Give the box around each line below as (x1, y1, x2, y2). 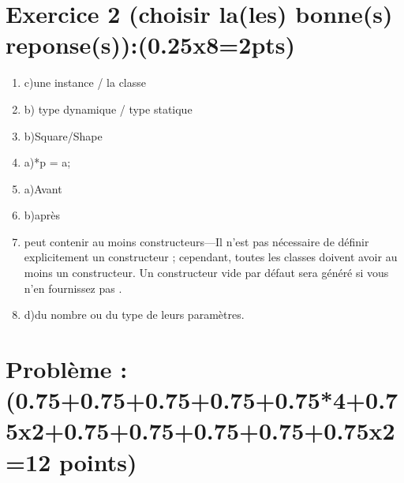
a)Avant (24, 180, 62, 197)
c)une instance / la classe (24, 74, 146, 91)
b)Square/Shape (24, 127, 103, 144)
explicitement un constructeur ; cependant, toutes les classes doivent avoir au (24, 249, 398, 265)
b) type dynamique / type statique (24, 100, 193, 117)
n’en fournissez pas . (24, 279, 122, 296)
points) (58, 445, 137, 477)
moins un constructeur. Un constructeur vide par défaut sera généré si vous (24, 264, 389, 281)
